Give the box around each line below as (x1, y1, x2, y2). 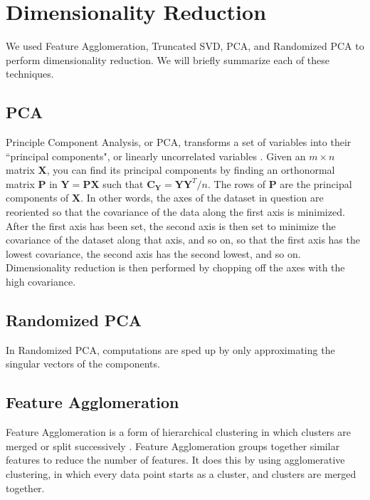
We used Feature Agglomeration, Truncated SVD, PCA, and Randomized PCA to (6, 38, 364, 53)
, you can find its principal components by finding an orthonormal (46, 162, 335, 177)
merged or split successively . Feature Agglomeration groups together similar (6, 438, 340, 453)
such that (102, 176, 144, 191)
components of (6, 190, 69, 205)
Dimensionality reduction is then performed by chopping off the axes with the (6, 260, 345, 275)
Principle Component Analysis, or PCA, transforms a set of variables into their (6, 135, 351, 150)
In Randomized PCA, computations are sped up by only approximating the (6, 342, 335, 357)
